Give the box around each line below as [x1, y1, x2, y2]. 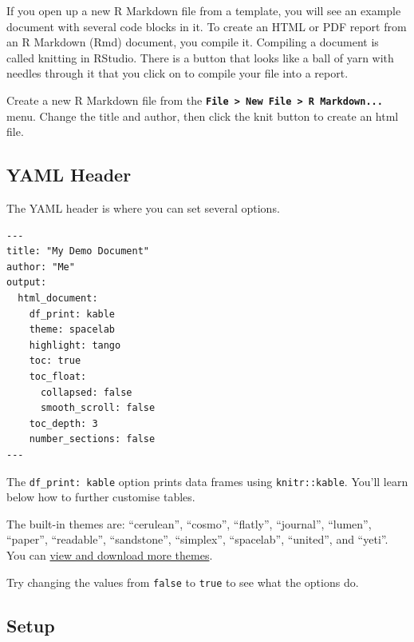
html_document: [18, 292, 98, 304]
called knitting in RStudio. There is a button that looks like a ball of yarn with [6, 49, 394, 66]
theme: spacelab [29, 324, 116, 336]
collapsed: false [40, 386, 132, 398]
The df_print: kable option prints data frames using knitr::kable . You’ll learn [6, 473, 408, 489]
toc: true [29, 355, 81, 367]
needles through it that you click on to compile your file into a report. [6, 65, 349, 82]
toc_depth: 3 [29, 417, 98, 429]
